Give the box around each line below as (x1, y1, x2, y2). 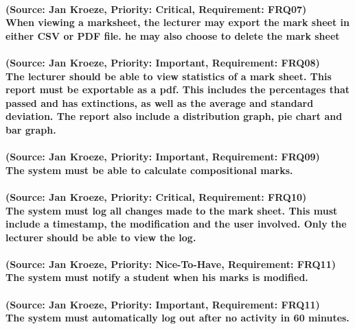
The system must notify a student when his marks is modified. (5, 270, 308, 284)
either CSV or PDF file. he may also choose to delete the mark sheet (5, 28, 340, 42)
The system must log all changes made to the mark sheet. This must (5, 203, 338, 217)
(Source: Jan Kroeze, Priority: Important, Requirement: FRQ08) (5, 55, 320, 69)
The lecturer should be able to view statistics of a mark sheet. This (5, 69, 332, 83)
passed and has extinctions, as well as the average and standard (5, 95, 314, 110)
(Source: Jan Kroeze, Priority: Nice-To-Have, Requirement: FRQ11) (5, 256, 336, 271)
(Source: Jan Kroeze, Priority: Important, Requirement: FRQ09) (5, 149, 320, 164)
